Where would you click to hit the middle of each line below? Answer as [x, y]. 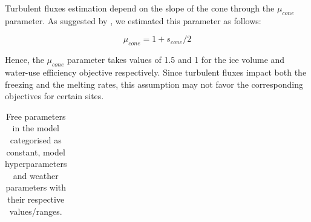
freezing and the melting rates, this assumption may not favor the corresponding [154, 84]
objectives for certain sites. [54, 96]
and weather [36, 175]
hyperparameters [36, 164]
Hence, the [25, 60]
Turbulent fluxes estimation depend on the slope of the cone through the [140, 8]
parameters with [36, 187]
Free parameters [36, 116]
